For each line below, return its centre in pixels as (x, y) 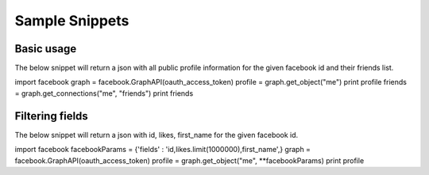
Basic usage (46, 49)
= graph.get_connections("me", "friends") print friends (104, 93)
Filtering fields (52, 116)
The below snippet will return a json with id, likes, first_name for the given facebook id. (157, 135)
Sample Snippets (72, 21)
